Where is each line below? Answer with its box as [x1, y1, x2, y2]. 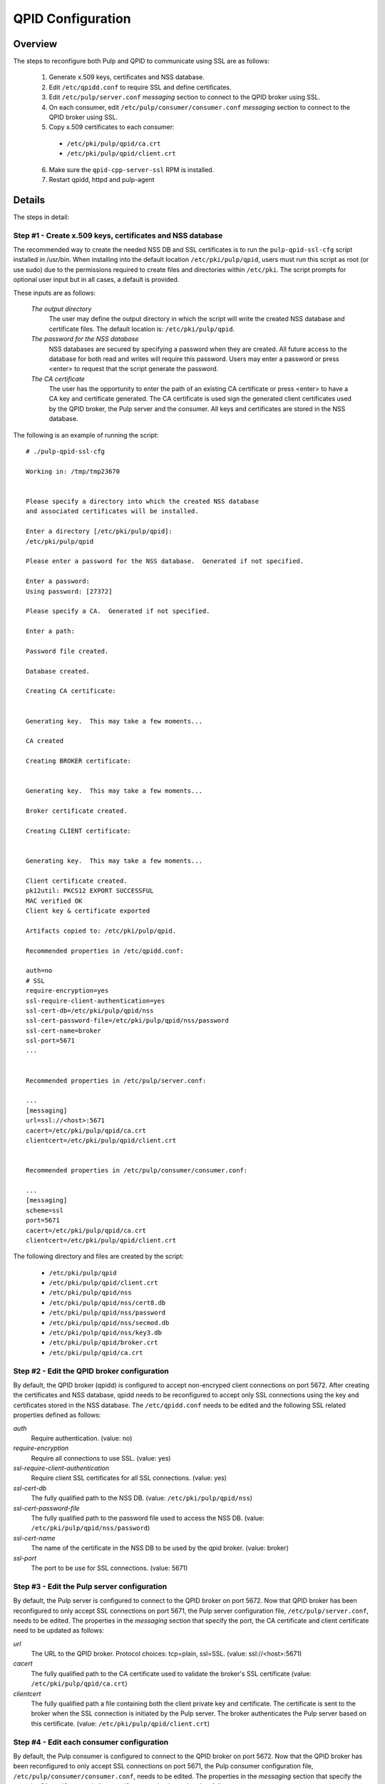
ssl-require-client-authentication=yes [26, 996, 165, 1005]
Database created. [26, 667, 91, 675]
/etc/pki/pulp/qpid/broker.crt [48, 1339, 158, 1347]
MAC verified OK [26, 896, 83, 905]
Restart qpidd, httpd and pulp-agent [48, 175, 155, 183]
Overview [13, 38, 58, 50]
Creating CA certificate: [26, 687, 117, 695]
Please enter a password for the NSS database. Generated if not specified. [26, 557, 304, 565]
